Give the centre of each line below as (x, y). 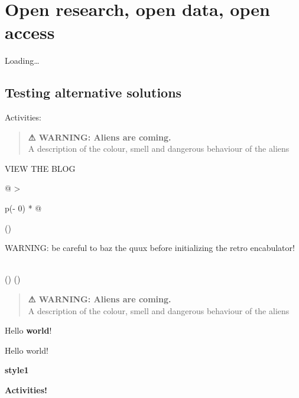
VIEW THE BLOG (40, 168)
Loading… (22, 61)
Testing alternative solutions (93, 92)
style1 (17, 370)
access (30, 32)
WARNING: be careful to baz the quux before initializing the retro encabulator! (150, 248)
